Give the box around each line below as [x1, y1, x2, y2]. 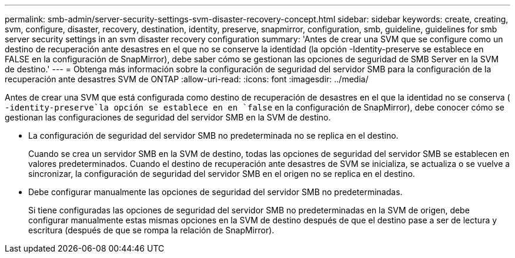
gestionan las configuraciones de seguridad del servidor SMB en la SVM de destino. [5, 112, 331, 122]
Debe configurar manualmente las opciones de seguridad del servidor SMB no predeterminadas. [28, 187, 403, 197]
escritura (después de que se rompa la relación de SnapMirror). [28, 225, 275, 235]
